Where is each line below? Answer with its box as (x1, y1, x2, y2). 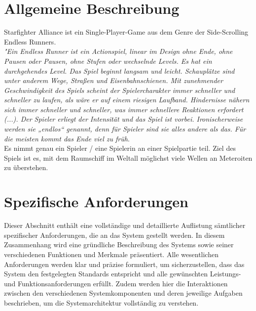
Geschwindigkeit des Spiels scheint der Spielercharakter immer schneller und (4, 85, 235, 95)
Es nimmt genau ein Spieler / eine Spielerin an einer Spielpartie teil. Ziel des (4, 143, 236, 153)
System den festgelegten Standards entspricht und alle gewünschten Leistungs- (4, 268, 241, 279)
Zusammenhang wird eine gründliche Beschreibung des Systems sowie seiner (4, 239, 234, 250)
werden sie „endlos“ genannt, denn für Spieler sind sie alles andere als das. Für (4, 124, 246, 134)
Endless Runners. (4, 36, 56, 46)
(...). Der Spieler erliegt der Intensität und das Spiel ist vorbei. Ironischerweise (4, 114, 243, 124)
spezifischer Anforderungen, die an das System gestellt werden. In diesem (4, 229, 225, 240)
